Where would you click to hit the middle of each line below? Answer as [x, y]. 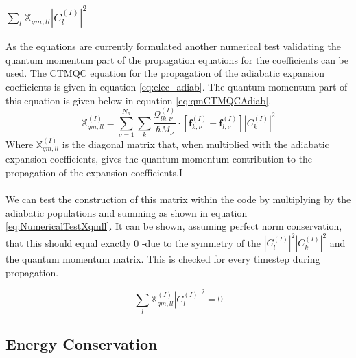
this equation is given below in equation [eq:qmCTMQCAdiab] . [139, 100]
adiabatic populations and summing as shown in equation [127, 212]
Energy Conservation [82, 343]
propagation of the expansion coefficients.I [94, 172]
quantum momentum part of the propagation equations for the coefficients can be [177, 59]
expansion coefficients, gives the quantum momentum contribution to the [159, 159]
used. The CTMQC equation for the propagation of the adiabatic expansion [165, 73]
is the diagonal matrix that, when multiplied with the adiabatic [195, 144]
